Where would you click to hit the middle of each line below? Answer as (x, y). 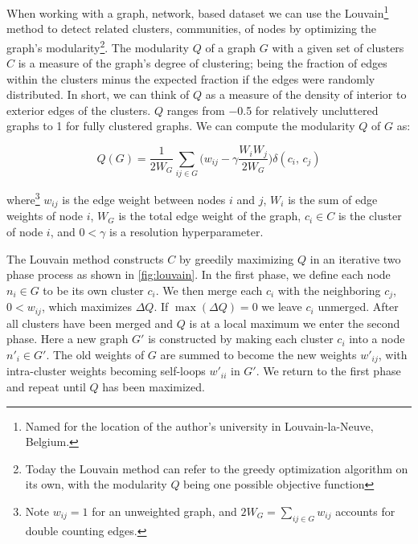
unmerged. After (358, 307)
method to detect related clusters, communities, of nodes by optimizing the (192, 29)
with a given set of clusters (338, 47)
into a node (377, 339)
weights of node (45, 216)
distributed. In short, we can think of (98, 94)
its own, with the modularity (96, 484)
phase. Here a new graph (68, 339)
